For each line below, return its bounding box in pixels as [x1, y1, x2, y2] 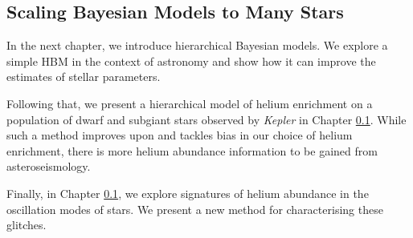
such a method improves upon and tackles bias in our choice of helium [6, 127, 353, 143]
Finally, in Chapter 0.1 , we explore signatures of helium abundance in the [6, 184, 369, 201]
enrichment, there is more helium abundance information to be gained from [6, 142, 378, 159]
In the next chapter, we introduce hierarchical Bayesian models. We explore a [6, 37, 388, 54]
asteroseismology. [6, 158, 91, 175]
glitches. [6, 216, 47, 233]
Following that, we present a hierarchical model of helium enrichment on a [6, 95, 373, 111]
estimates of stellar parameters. [6, 68, 161, 85]
